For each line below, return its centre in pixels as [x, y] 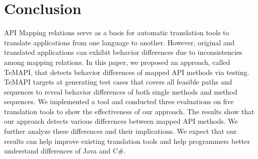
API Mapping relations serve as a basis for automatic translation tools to [117, 32]
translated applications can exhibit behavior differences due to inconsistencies [123, 52]
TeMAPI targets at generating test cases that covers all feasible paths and [118, 82]
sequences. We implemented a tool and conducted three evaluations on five [119, 101]
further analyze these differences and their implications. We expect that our [120, 131]
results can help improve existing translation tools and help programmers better [127, 141]
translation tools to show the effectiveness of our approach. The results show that [129, 111]
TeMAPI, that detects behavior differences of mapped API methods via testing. [127, 72]
